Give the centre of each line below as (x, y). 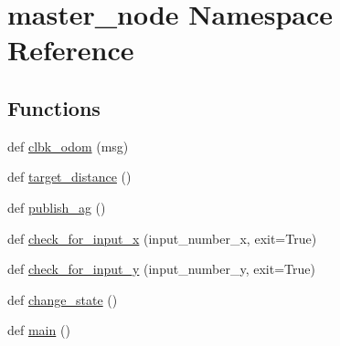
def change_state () (63, 299)
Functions (54, 107)
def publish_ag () (57, 207)
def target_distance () (69, 177)
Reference (71, 50)
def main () (39, 330)
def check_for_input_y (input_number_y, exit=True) (161, 269)
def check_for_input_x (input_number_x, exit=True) (162, 238)
